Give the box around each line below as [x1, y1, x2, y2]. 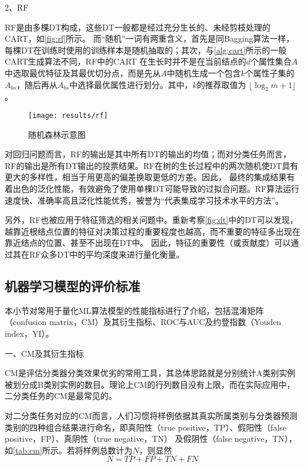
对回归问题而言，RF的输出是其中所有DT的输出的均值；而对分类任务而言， [5, 148, 292, 160]
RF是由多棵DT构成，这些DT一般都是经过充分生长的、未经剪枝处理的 [5, 21, 271, 33]
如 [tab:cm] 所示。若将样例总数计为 [5, 444, 133, 456]
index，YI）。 [5, 327, 54, 339]
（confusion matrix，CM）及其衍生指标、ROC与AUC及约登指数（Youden [5, 316, 282, 328]
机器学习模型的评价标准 [5, 276, 140, 295]
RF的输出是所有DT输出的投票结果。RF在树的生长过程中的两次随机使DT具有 [5, 159, 299, 171]
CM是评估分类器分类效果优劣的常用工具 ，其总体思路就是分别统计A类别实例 [5, 367, 296, 379]
